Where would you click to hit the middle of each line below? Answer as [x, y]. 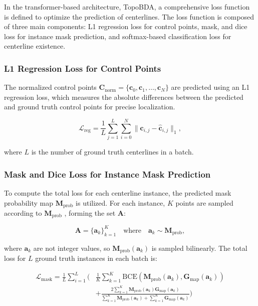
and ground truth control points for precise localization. [90, 107]
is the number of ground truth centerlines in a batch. [112, 152]
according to [23, 212]
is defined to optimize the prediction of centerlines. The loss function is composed [129, 16]
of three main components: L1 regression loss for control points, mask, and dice [126, 26]
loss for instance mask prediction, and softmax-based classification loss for [118, 36]
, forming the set [90, 212]
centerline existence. [35, 46]
